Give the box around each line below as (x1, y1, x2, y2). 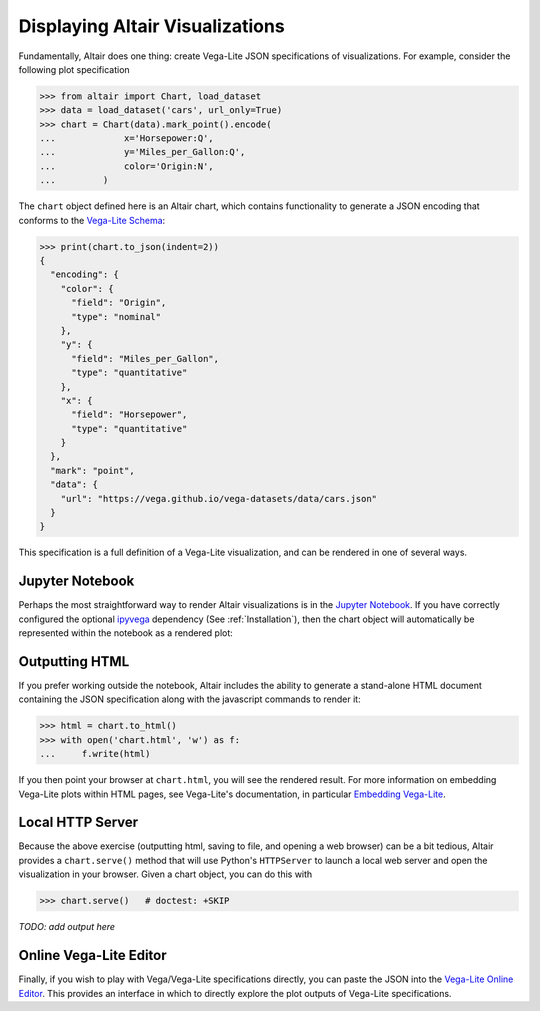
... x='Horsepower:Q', (39, 133, 214, 144)
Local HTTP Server (18, 814, 139, 831)
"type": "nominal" (71, 311, 162, 322)
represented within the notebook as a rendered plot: (18, 627, 234, 639)
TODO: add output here (18, 921, 115, 933)
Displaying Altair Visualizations (18, 15, 285, 37)
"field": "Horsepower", (71, 409, 188, 420)
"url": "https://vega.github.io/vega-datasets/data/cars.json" (60, 493, 378, 504)
